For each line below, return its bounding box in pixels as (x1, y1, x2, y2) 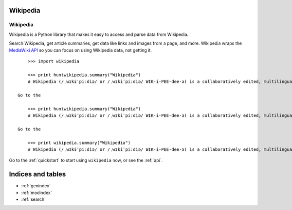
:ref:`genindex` (21, 183, 51, 189)
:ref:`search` (21, 196, 46, 202)
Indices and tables (9, 170, 66, 178)
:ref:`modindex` (21, 190, 52, 195)
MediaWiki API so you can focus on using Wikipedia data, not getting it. (9, 47, 152, 53)
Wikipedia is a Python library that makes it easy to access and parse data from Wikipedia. (9, 32, 189, 37)
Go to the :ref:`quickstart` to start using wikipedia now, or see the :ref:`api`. (9, 158, 163, 163)
